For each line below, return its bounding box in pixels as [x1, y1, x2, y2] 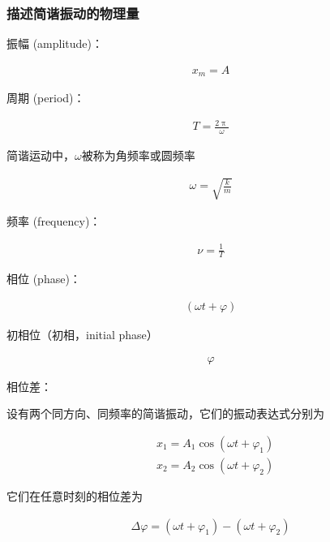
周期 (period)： [6, 89, 85, 106]
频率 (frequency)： [6, 213, 101, 230]
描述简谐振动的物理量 [6, 2, 139, 23]
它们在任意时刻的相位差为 [6, 487, 143, 504]
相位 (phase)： [6, 270, 81, 287]
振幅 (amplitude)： [6, 35, 104, 52]
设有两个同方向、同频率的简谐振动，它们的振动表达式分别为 [6, 405, 324, 422]
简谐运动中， [6, 147, 75, 164]
